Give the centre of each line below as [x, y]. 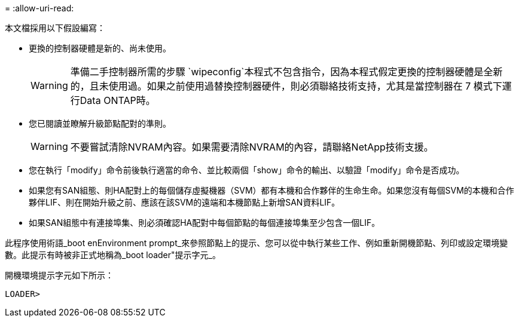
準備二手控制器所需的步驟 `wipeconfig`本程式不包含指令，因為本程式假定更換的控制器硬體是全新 [286, 72]
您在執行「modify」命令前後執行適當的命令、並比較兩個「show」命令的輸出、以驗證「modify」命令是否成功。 [247, 170]
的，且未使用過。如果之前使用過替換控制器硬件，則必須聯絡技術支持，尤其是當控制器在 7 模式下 [286, 86]
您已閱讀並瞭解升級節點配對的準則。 [100, 123]
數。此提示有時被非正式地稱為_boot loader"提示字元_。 [113, 255]
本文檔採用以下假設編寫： [55, 28]
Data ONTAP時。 [117, 100]
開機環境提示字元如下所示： [59, 275]
